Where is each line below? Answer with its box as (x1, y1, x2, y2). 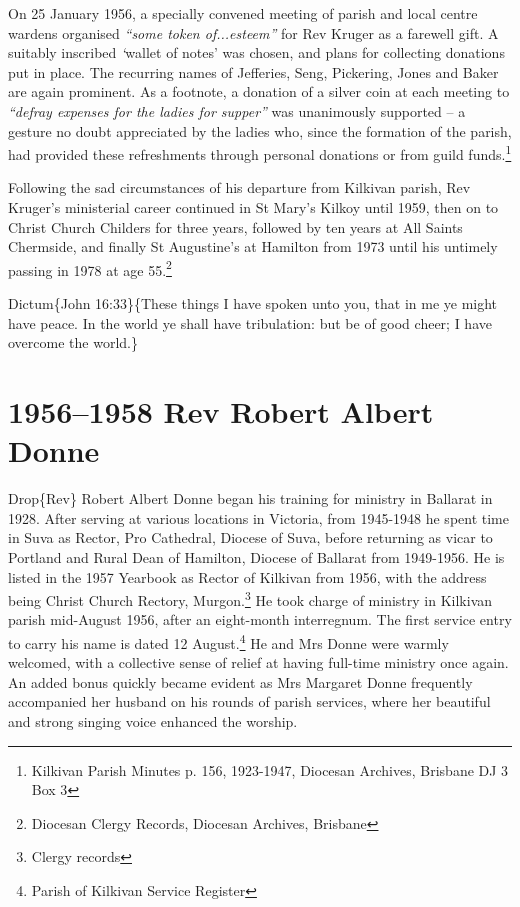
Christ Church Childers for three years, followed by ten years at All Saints (8, 216, 463, 237)
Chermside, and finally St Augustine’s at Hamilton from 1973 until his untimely (8, 236, 498, 257)
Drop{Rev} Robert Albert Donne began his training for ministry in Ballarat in (8, 488, 493, 509)
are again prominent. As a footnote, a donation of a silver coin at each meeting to (8, 81, 510, 102)
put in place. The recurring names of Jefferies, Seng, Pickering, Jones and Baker (8, 61, 499, 82)
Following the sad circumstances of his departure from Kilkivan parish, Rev (8, 177, 471, 198)
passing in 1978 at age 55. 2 (8, 256, 172, 280)
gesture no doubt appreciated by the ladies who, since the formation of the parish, (8, 120, 512, 141)
